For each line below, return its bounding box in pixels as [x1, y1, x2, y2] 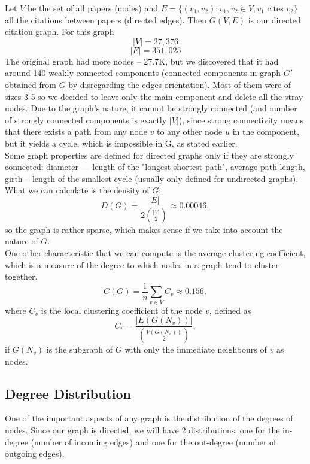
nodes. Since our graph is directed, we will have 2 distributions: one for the [5, 424, 280, 436]
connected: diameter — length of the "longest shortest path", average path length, [5, 160, 305, 173]
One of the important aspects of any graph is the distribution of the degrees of [5, 412, 293, 424]
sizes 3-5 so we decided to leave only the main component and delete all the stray [5, 90, 303, 102]
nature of [5, 235, 38, 247]
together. [5, 270, 38, 283]
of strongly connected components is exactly [5, 113, 167, 126]
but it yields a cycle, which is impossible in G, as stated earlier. [5, 137, 238, 149]
